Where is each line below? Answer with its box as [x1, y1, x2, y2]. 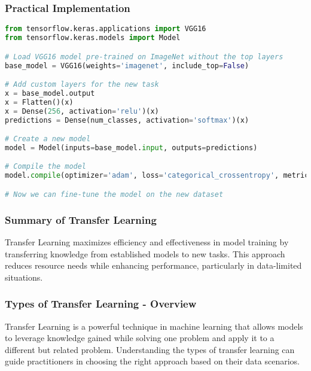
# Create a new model [5, 135, 91, 144]
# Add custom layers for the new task [5, 80, 159, 89]
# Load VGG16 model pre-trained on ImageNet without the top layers [5, 52, 283, 61]
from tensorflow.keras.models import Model [5, 34, 181, 42]
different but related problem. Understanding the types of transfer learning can [5, 343, 295, 355]
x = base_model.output [5, 89, 95, 98]
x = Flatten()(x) [5, 98, 74, 107]
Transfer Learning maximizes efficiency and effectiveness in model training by [5, 235, 289, 248]
